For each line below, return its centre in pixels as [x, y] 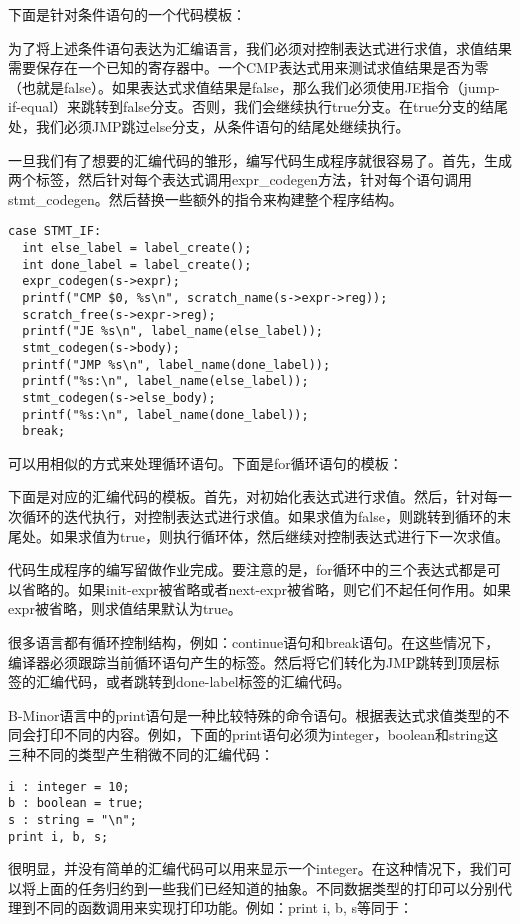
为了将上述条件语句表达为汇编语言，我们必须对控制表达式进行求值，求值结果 [260, 47]
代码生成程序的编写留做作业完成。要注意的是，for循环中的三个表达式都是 [247, 569]
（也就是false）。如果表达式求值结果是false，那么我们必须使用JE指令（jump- [254, 86]
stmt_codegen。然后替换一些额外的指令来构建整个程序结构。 [205, 198]
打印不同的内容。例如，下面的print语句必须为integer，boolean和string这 [267, 734]
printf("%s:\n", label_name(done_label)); [165, 414]
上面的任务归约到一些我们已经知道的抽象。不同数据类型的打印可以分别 [266, 887]
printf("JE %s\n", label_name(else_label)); [172, 331]
